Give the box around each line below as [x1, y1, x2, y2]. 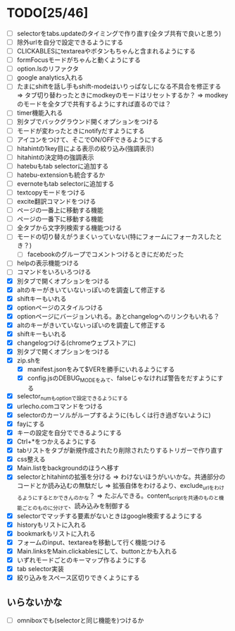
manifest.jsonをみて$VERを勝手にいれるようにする [27, 365, 175, 374]
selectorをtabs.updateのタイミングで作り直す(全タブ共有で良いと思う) [16, 29, 222, 37]
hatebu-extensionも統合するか [16, 171, 106, 179]
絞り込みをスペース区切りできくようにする [16, 573, 140, 582]
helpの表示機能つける [16, 259, 80, 267]
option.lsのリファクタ [16, 65, 79, 73]
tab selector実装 [16, 565, 65, 573]
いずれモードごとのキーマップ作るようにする [16, 556, 147, 565]
